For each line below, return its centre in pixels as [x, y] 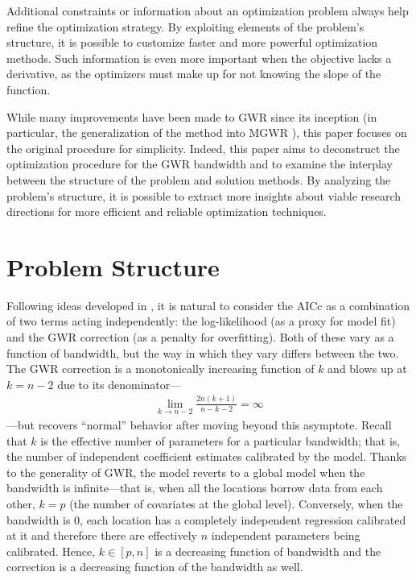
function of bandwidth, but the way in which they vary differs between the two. [203, 352]
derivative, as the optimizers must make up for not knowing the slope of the [194, 74]
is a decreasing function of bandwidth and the [268, 551]
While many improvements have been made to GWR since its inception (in [192, 116]
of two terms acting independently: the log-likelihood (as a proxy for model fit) [201, 321]
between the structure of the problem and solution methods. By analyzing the [199, 179]
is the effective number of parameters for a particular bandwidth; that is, [220, 440]
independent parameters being [286, 535]
